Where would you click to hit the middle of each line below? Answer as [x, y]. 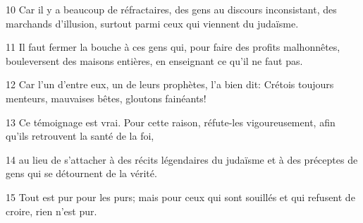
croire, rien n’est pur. [51, 211]
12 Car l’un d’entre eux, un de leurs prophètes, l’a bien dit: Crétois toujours [170, 84]
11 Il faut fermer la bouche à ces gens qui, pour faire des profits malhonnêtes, [173, 47]
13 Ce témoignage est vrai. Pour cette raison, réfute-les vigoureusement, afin [171, 122]
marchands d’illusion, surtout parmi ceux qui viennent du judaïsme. [152, 23]
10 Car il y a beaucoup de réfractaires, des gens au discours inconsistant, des [171, 9]
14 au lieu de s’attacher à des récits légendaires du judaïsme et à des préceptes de [182, 159]
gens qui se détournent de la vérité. [81, 173]
